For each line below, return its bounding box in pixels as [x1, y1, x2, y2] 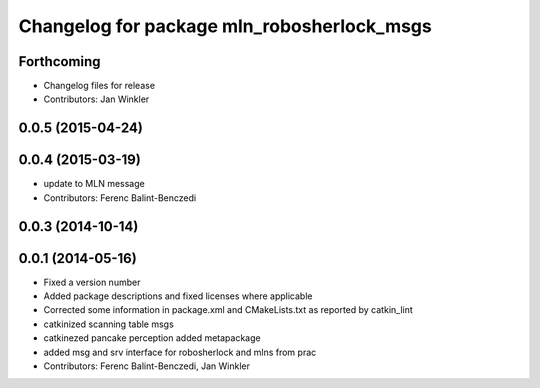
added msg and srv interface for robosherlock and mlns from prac [43, 346, 317, 358]
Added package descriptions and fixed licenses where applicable [43, 290, 313, 302]
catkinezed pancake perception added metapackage [43, 332, 261, 344]
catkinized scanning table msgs [43, 318, 174, 330]
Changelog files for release [43, 80, 155, 92]
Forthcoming [18, 53, 101, 70]
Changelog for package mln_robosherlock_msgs [18, 15, 432, 37]
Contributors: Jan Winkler [43, 93, 150, 105]
